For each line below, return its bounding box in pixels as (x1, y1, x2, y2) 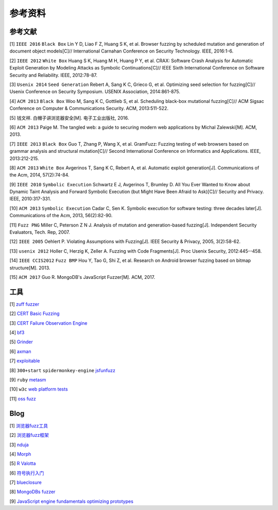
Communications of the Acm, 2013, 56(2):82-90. (9, 213, 113, 219)
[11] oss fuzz (9, 395, 36, 401)
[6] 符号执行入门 (9, 470, 44, 476)
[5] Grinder (9, 339, 33, 345)
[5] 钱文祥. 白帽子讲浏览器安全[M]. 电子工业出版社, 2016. (9, 115, 129, 121)
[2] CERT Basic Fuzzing (9, 310, 60, 316)
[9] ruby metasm (9, 377, 46, 383)
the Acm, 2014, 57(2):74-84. (9, 172, 69, 178)
